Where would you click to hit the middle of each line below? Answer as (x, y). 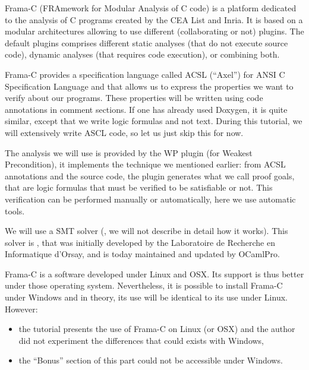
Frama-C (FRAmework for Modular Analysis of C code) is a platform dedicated (151, 8)
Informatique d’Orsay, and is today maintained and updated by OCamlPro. (142, 254)
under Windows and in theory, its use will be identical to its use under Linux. (146, 297)
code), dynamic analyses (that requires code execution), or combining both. (142, 54)
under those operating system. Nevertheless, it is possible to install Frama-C (144, 285)
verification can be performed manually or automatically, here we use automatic (150, 199)
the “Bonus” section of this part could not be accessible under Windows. (151, 360)
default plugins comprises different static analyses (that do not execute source (146, 42)
